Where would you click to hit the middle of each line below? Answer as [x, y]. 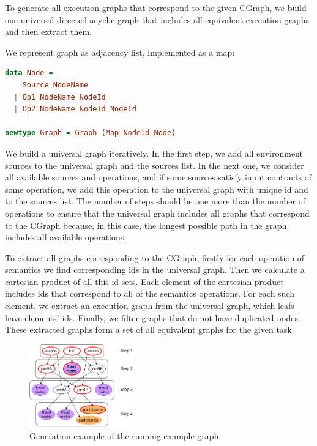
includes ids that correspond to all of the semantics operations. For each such [150, 293]
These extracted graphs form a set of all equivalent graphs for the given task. [150, 329]
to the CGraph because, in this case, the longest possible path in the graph [146, 225]
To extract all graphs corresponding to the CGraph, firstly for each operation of [155, 257]
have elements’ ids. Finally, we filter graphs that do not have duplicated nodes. [153, 317]
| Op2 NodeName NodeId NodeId [75, 109]
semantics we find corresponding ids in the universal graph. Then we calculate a [155, 269]
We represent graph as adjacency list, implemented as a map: [120, 52]
